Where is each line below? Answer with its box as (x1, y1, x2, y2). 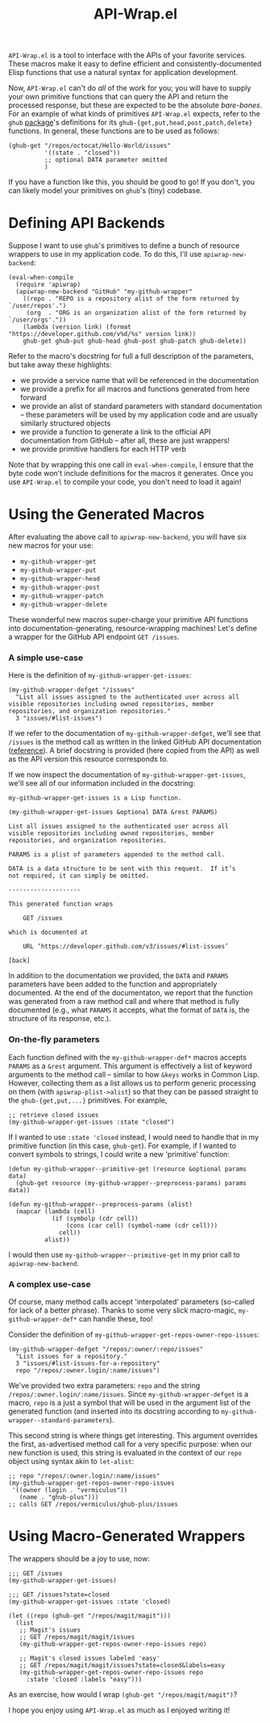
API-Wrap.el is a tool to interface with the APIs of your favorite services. (8, 50, 247, 61)
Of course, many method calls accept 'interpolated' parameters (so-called (8, 1296, 255, 1306)
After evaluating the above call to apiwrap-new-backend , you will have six (8, 532, 247, 542)
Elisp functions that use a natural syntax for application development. (8, 68, 239, 78)
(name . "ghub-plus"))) (19, 1493, 99, 1501)
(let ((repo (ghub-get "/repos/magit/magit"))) (8, 1612, 172, 1620)
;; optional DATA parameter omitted (44, 156, 168, 164)
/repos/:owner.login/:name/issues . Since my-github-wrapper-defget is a (8, 1389, 249, 1398)
